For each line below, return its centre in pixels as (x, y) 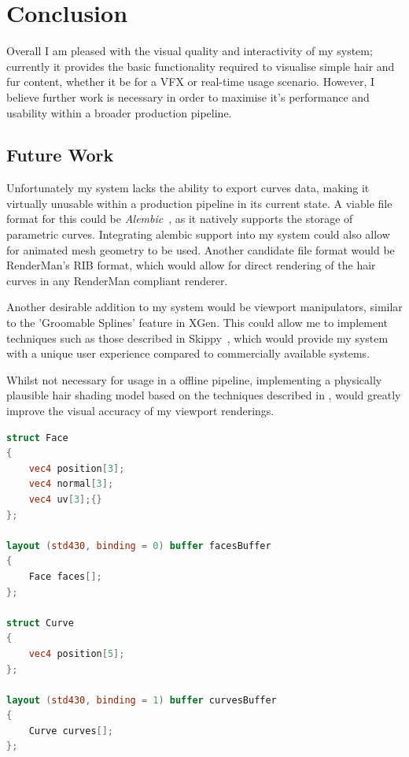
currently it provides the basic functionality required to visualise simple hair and (201, 66)
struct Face (37, 438)
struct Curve (40, 623)
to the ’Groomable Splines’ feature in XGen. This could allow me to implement (197, 323)
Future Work (60, 155)
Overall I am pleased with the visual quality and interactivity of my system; (190, 51)
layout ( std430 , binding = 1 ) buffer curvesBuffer (142, 700)
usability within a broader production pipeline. (119, 112)
